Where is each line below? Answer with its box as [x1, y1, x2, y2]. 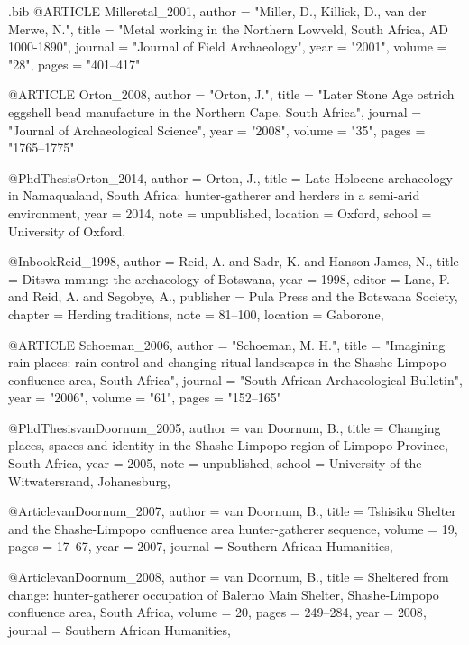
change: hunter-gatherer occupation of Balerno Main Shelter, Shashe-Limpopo [8, 585, 439, 604]
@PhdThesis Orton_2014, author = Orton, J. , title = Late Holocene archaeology [8, 168, 453, 187]
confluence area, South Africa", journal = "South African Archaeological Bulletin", [8, 370, 463, 389]
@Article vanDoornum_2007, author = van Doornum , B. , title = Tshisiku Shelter [8, 502, 456, 521]
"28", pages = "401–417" [8, 54, 141, 73]
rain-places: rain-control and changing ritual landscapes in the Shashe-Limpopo [8, 353, 446, 372]
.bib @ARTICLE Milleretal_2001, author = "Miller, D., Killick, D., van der [8, 2, 427, 20]
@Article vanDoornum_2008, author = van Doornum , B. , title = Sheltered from [8, 567, 449, 586]
